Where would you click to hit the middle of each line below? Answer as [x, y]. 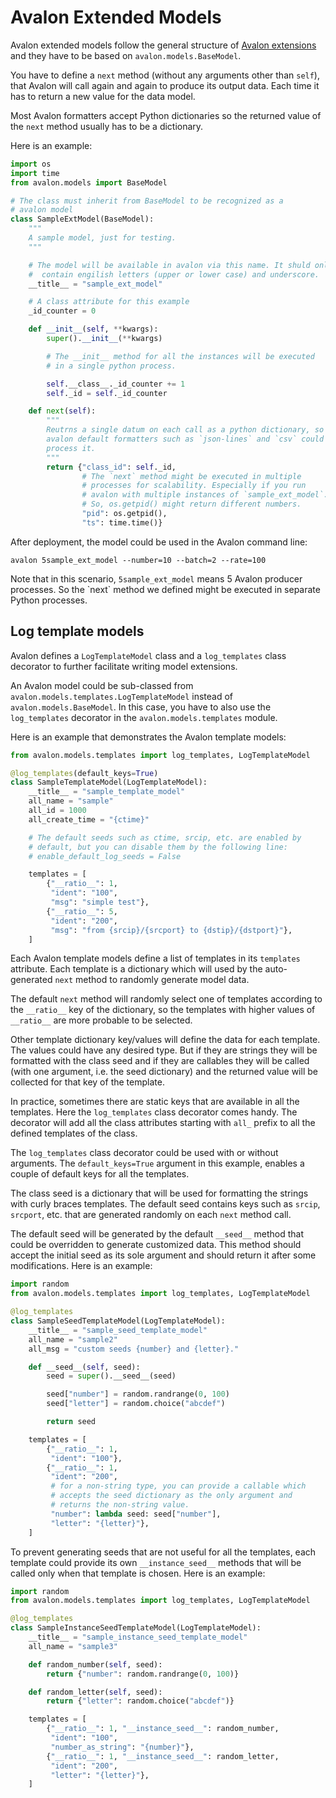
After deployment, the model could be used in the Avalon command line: [159, 542]
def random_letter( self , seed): [95, 1692]
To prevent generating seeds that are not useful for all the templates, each [163, 1552]
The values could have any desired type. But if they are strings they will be [164, 1050]
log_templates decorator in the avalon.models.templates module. [144, 717]
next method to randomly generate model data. [152, 980]
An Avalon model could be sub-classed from [102, 685]
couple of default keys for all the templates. [100, 1174]
